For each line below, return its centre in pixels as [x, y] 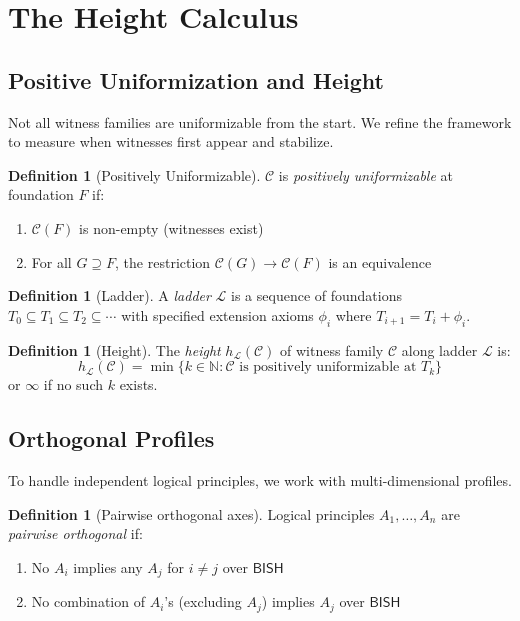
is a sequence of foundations [316, 295]
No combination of [88, 601]
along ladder [439, 349]
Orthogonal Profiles [111, 438]
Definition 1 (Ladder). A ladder [109, 295]
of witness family [332, 349]
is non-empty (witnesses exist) [171, 227]
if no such [73, 384]
